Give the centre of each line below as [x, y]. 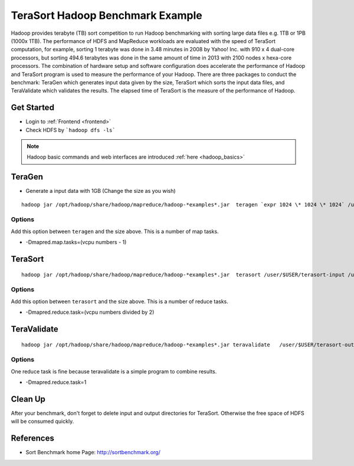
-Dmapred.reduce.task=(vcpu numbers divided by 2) [90, 312]
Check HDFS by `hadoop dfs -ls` [71, 130]
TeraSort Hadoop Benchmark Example [107, 15]
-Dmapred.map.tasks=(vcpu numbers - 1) [76, 242]
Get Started [32, 108]
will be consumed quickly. [42, 421]
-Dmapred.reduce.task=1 [56, 382]
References [32, 439]
